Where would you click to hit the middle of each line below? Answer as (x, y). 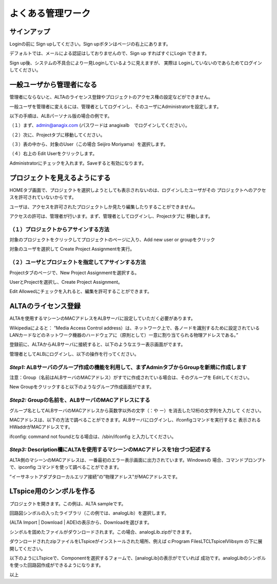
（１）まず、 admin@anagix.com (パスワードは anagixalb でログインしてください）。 (100, 125)
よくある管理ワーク (50, 13)
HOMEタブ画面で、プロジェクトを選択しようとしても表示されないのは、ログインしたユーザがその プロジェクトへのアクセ (138, 190)
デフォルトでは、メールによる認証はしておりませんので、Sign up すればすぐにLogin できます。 (110, 53)
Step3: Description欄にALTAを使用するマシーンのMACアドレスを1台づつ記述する (110, 450)
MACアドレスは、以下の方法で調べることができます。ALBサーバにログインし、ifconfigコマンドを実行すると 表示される (135, 419)
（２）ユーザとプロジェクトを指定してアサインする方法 (78, 262)
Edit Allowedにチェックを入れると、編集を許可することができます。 (81, 291)
